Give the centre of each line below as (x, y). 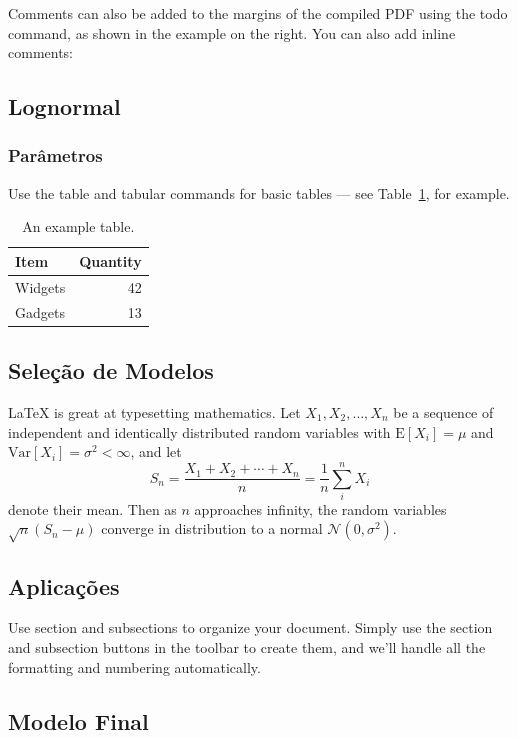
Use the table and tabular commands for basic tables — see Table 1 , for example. (259, 192)
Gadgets (40, 311)
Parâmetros (55, 155)
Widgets (40, 286)
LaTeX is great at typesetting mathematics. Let (154, 411)
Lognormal (64, 106)
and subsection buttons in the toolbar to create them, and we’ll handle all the (247, 647)
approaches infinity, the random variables (320, 508)
